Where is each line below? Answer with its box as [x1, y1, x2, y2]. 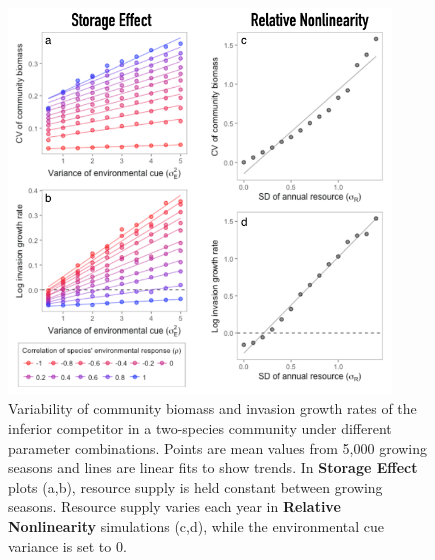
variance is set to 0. [8, 535, 127, 556]
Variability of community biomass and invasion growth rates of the [8, 398, 417, 419]
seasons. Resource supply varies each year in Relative [8, 496, 341, 517]
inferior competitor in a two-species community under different [8, 418, 392, 439]
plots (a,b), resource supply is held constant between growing [8, 476, 383, 497]
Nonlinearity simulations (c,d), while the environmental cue [8, 516, 385, 536]
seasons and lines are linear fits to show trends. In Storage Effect [8, 457, 418, 478]
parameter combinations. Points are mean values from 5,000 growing [8, 437, 428, 458]
